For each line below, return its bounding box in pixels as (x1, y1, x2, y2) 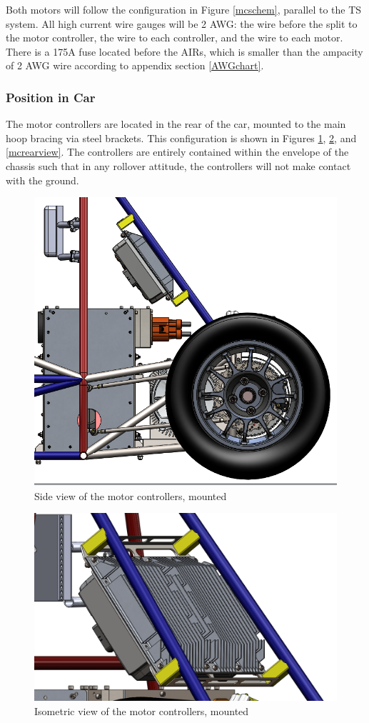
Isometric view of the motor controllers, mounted (34, 703, 249, 718)
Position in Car (6, 88, 96, 106)
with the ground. (6, 172, 79, 187)
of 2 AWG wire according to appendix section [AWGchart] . (6, 58, 264, 73)
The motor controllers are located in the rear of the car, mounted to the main (6, 116, 346, 131)
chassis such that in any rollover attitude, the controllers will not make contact (6, 158, 351, 173)
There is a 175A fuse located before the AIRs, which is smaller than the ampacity (6, 44, 363, 59)
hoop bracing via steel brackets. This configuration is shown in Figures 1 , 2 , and (6, 130, 357, 145)
